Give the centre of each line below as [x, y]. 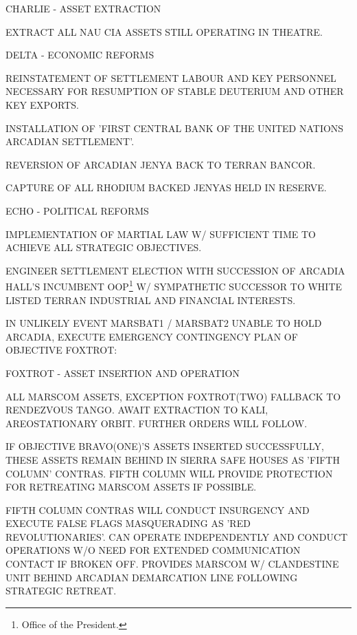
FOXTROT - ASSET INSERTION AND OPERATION [123, 373]
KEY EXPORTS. [42, 104]
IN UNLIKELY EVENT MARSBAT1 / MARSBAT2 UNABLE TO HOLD [164, 323]
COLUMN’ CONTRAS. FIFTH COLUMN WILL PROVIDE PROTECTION [169, 473]
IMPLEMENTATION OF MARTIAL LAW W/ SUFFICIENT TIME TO [161, 234]
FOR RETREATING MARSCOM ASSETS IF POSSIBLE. [131, 487]
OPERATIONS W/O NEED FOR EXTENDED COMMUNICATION [153, 550]
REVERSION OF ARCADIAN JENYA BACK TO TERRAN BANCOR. [161, 164]
